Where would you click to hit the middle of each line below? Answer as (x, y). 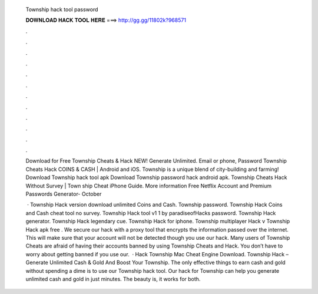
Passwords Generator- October (64, 194)
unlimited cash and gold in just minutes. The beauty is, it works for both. (113, 279)
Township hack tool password (62, 9)
